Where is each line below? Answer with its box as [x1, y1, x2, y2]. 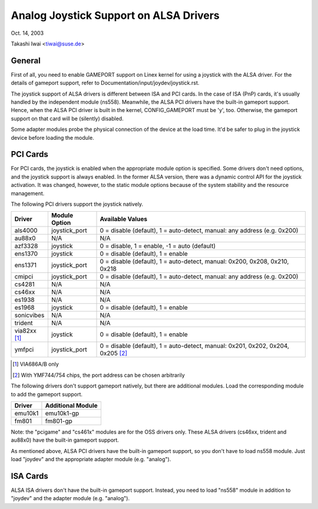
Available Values [100, 215, 147, 224]
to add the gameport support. [11, 390, 82, 398]
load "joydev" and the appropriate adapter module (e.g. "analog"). [11, 456, 171, 463]
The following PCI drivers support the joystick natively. [11, 201, 144, 208]
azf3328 [14, 242, 38, 250]
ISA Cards [11, 471, 48, 481]
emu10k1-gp [45, 409, 79, 417]
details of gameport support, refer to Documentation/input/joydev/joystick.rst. [11, 80, 200, 87]
